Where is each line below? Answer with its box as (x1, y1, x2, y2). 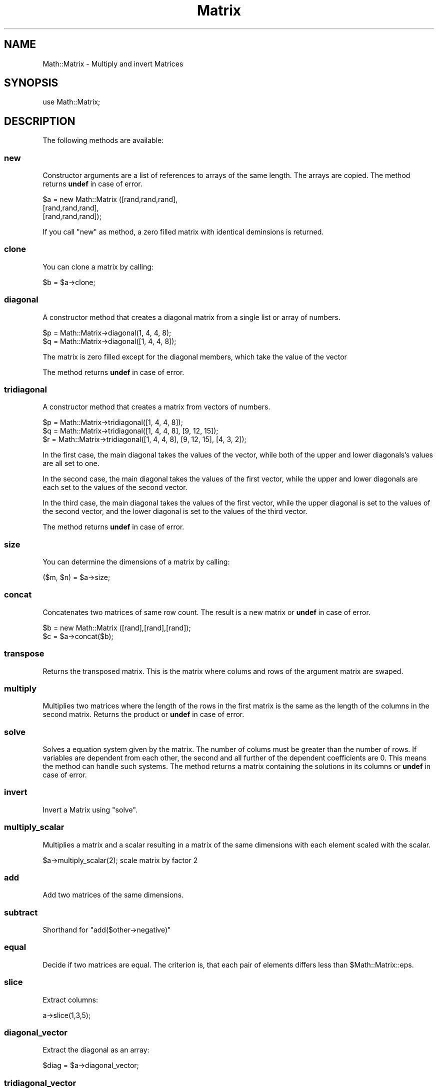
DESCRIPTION (4, 114, 75, 127)
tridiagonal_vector (4, 1077, 76, 1088)
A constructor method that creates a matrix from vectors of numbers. (42, 402, 270, 411)
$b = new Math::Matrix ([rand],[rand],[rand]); (42, 623, 191, 632)
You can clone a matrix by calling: (42, 262, 153, 271)
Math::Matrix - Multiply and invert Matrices (42, 59, 183, 68)
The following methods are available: (42, 136, 164, 145)
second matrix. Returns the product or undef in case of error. (42, 710, 244, 719)
